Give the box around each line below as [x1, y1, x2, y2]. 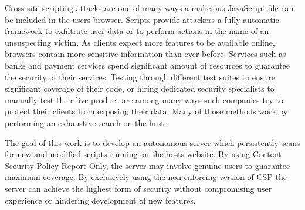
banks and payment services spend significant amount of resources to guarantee [5, 59, 290, 71]
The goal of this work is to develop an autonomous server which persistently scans [5, 136, 300, 148]
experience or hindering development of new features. [5, 194, 196, 206]
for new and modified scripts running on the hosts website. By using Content [5, 148, 282, 160]
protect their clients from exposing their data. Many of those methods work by [5, 105, 288, 117]
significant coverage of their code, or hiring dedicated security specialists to [5, 82, 274, 94]
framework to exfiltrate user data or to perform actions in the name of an [5, 25, 269, 37]
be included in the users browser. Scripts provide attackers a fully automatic [5, 13, 279, 25]
